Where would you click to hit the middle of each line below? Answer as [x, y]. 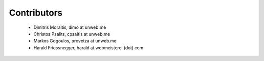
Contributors [36, 13]
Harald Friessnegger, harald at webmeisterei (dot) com [88, 48]
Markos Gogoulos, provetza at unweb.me [75, 41]
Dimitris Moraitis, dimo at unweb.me [70, 27]
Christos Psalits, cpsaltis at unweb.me [72, 34]
